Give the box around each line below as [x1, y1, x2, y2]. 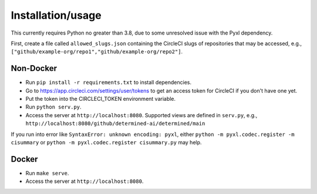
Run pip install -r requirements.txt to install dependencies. [25, 79, 192, 86]
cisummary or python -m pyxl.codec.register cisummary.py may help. [11, 138, 202, 146]
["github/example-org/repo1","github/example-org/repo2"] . [11, 48, 183, 55]
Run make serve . [25, 169, 69, 176]
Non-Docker [11, 63, 57, 73]
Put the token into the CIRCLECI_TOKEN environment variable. [25, 96, 176, 103]
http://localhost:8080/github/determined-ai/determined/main [25, 120, 205, 127]
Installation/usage [11, 9, 102, 22]
